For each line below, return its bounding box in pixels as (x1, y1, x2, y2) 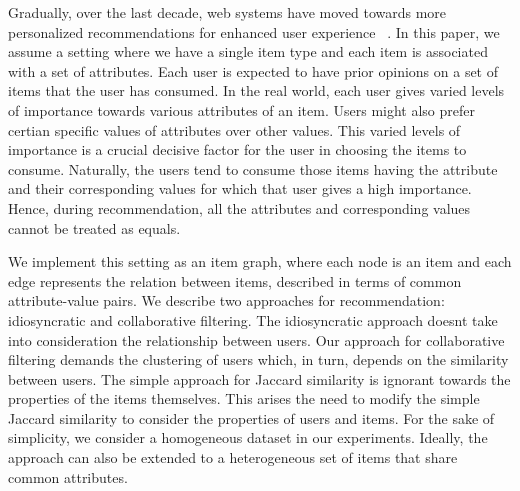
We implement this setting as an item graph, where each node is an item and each (8, 251, 512, 272)
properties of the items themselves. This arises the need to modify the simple (8, 388, 480, 409)
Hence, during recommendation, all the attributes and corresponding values (8, 197, 471, 218)
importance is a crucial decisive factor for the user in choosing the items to (8, 139, 467, 160)
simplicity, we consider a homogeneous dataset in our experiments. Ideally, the (8, 427, 488, 448)
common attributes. (8, 466, 128, 487)
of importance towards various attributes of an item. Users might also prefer (8, 99, 475, 120)
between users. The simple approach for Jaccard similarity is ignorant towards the (8, 368, 511, 389)
